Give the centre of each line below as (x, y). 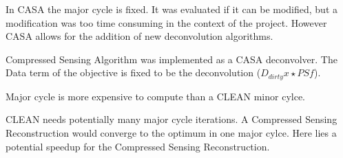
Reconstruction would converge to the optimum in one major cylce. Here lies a (171, 133)
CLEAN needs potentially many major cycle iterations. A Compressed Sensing (171, 119)
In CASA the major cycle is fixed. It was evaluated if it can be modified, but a (172, 9)
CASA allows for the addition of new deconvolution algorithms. (139, 36)
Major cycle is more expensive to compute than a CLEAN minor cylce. (156, 96)
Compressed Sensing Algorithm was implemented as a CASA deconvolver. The (171, 59)
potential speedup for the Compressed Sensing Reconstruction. (138, 146)
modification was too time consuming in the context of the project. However (166, 22)
